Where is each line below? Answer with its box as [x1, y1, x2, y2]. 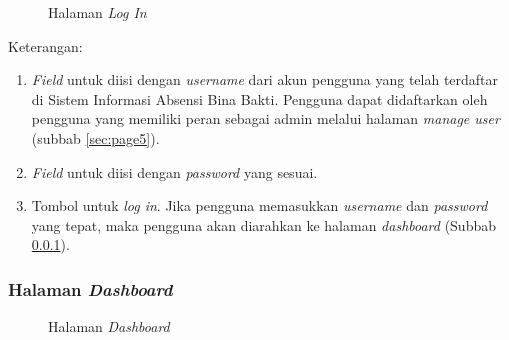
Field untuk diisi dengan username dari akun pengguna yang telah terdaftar [31, 69, 499, 90]
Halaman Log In [48, 2, 147, 22]
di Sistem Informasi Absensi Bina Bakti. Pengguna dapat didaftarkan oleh [31, 88, 488, 109]
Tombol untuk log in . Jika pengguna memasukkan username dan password [31, 195, 488, 216]
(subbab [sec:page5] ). [31, 127, 160, 148]
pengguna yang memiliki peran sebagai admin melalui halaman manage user [31, 108, 500, 129]
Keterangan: [8, 35, 83, 56]
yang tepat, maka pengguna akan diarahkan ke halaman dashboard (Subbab [31, 214, 496, 235]
